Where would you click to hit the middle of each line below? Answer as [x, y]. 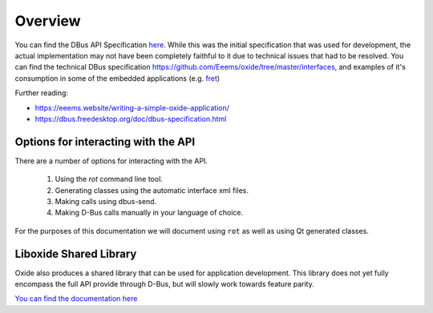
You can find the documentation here [76, 299]
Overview [48, 21]
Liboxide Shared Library [76, 253]
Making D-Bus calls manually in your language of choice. [149, 213]
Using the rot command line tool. [109, 179]
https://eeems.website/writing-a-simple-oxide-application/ [132, 107]
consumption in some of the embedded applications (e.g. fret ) [117, 78]
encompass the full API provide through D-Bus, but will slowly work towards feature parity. [164, 284]
